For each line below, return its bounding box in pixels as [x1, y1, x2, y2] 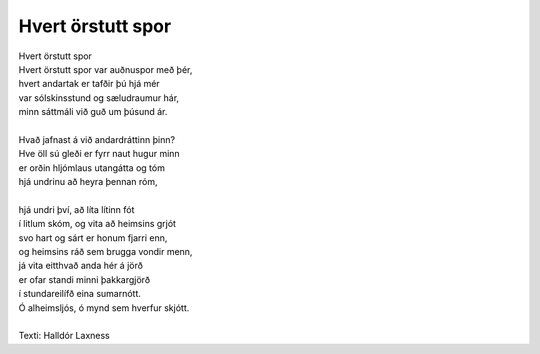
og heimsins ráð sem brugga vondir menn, [18, 246, 193, 258]
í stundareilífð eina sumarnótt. [18, 288, 142, 300]
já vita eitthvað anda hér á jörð [18, 260, 144, 272]
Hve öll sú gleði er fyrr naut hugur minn [18, 148, 180, 160]
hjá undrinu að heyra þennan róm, [18, 176, 159, 188]
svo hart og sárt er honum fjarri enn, [18, 231, 168, 244]
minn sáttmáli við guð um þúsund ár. [18, 106, 168, 118]
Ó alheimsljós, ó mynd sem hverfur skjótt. [18, 301, 190, 314]
